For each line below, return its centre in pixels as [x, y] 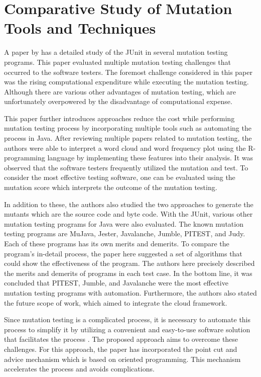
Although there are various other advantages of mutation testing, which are [120, 91]
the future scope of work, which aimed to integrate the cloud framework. [116, 302]
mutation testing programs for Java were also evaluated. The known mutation [124, 223]
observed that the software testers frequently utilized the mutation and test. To [126, 167]
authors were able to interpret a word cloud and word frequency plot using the [125, 148]
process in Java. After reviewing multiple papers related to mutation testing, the [128, 138]
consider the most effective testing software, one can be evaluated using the [120, 177]
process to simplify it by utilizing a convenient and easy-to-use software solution [127, 329]
